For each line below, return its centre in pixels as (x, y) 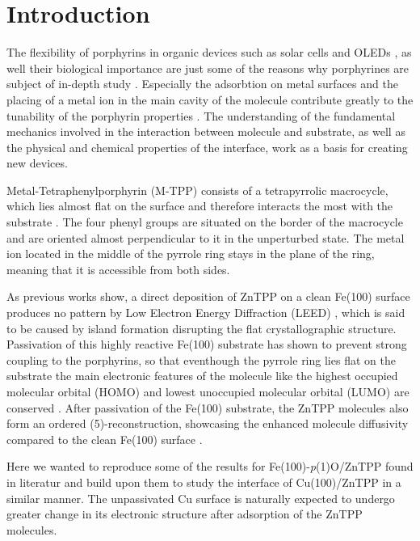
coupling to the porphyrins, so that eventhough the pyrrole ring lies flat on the (201, 359)
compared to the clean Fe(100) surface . (105, 439)
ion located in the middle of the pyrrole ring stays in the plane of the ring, (191, 254)
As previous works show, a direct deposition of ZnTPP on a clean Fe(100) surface (208, 296)
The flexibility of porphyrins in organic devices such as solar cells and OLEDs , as (209, 52)
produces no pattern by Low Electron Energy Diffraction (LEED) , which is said (206, 313)
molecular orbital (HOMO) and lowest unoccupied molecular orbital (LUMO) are (208, 391)
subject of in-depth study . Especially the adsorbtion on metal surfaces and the (202, 84)
